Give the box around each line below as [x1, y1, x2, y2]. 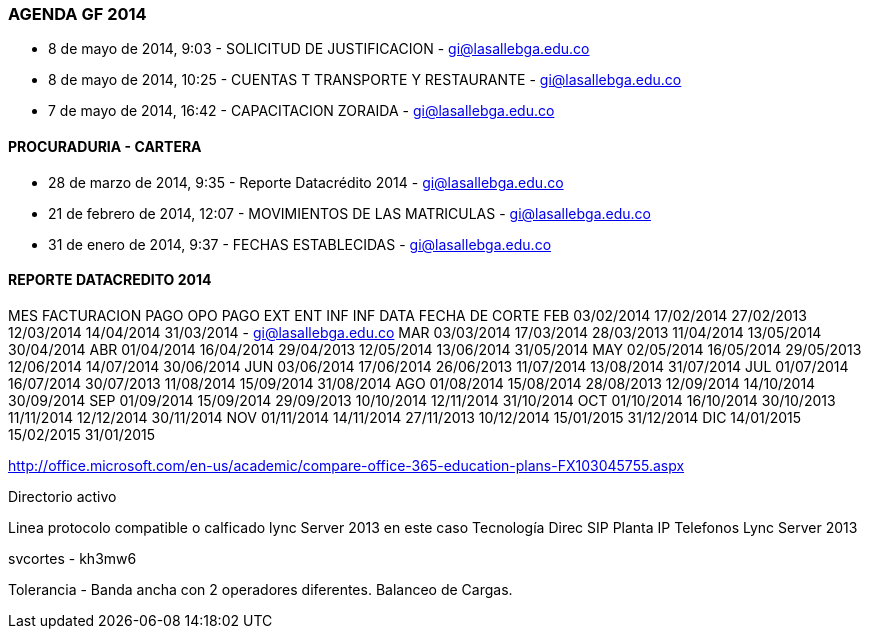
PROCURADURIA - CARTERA [8, 137, 202, 155]
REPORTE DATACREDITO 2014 [8, 271, 212, 289]
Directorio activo [8, 487, 117, 505]
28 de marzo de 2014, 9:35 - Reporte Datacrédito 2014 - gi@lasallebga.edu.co [48, 173, 564, 191]
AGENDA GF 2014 [8, 4, 147, 24]
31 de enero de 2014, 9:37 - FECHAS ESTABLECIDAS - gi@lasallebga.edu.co [48, 235, 552, 253]
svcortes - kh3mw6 [8, 549, 137, 567]
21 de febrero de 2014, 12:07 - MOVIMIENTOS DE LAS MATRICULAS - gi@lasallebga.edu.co [48, 204, 651, 222]
